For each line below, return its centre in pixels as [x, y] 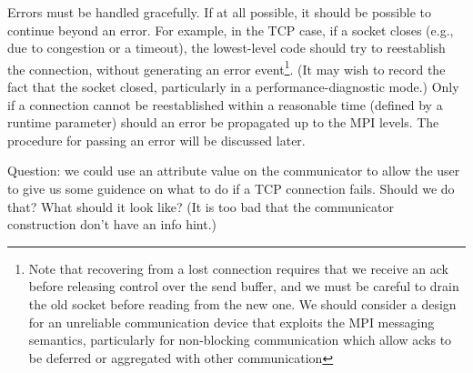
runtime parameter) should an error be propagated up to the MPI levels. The [223, 122]
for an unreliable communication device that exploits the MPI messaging [231, 322]
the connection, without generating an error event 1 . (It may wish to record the [226, 67]
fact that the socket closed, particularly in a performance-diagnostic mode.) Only [233, 87]
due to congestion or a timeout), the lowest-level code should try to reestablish [226, 48]
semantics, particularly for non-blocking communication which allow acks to [240, 340]
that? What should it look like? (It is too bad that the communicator [201, 206]
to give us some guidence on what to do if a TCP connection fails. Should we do [231, 188]
